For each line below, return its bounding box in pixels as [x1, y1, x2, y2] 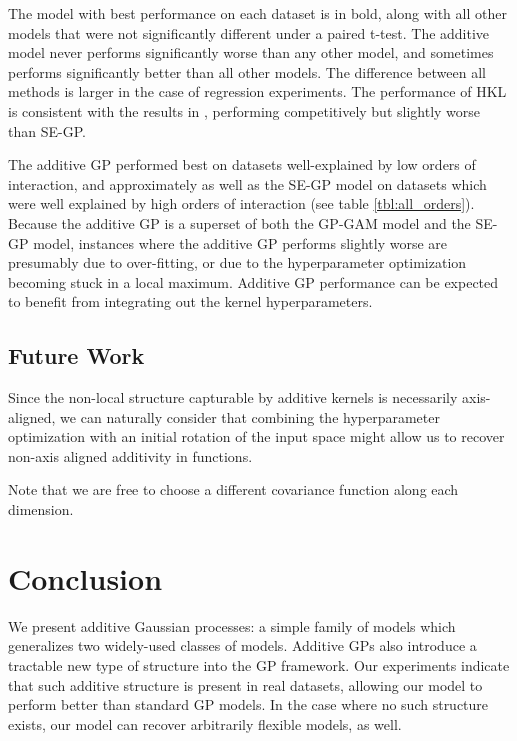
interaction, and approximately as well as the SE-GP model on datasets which [8, 173, 487, 194]
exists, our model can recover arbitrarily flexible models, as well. [8, 713, 402, 734]
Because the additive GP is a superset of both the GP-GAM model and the [8, 212, 471, 233]
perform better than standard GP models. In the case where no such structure [8, 694, 489, 715]
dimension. [8, 499, 74, 520]
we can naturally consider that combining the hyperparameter [60, 406, 440, 427]
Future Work [8, 340, 145, 371]
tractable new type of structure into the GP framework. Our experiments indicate [8, 654, 510, 675]
